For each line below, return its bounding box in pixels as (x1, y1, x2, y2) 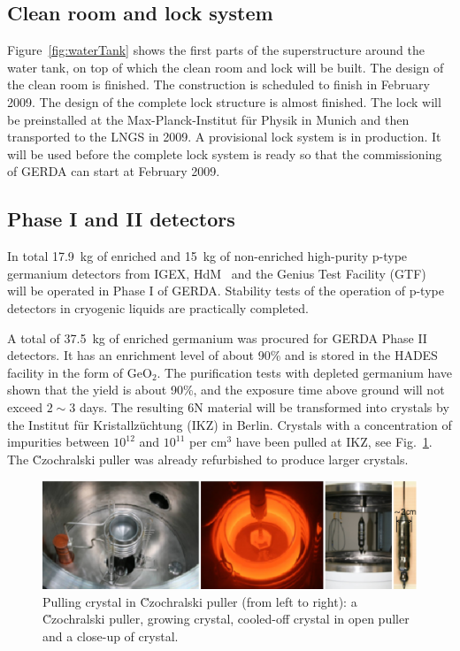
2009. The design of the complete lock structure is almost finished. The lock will (7, 92, 441, 111)
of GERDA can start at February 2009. (7, 162, 220, 180)
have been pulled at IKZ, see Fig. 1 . (235, 433, 433, 451)
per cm (189, 433, 227, 451)
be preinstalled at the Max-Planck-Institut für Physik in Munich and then (7, 110, 410, 128)
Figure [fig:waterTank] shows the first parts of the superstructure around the (7, 41, 425, 59)
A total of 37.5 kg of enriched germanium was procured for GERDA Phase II (7, 328, 427, 347)
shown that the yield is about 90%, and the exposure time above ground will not (7, 380, 445, 399)
